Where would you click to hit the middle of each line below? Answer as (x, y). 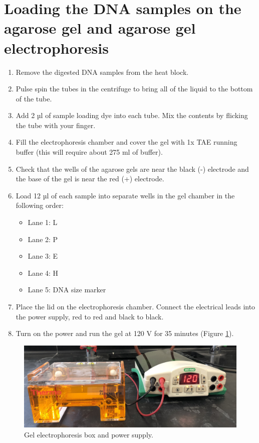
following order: (40, 205)
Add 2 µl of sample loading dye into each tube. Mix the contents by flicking (132, 115)
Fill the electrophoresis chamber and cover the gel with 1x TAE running (126, 142)
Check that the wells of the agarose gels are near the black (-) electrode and (132, 169)
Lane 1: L (43, 222)
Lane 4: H (43, 272)
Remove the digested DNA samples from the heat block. (102, 72)
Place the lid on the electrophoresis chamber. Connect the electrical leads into (136, 306)
